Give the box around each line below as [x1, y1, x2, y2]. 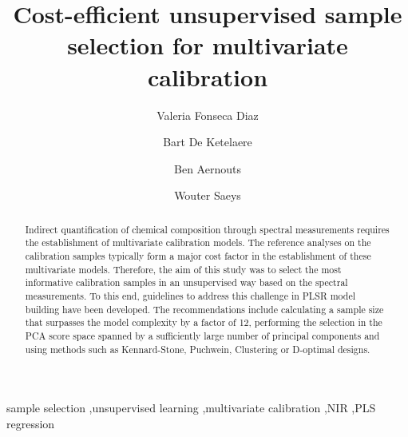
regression [6, 415, 55, 431]
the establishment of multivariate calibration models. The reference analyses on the [25, 236, 371, 249]
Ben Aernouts [174, 160, 241, 177]
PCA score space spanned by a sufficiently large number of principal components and [25, 328, 380, 342]
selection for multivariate [67, 29, 348, 62]
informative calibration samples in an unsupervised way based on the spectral [25, 276, 348, 289]
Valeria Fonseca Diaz [156, 106, 259, 123]
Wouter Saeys [174, 187, 241, 204]
